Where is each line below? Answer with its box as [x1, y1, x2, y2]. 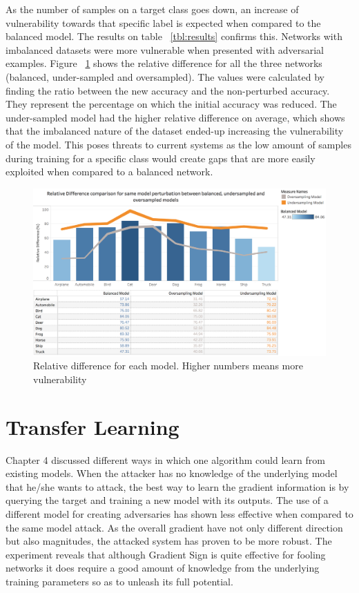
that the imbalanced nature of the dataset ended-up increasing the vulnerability [6, 124, 344, 138]
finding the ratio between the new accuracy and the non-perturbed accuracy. [6, 83, 330, 97]
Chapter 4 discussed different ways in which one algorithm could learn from [6, 452, 325, 467]
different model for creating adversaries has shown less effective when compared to [6, 507, 353, 521]
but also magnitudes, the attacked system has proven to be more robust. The [6, 534, 332, 548]
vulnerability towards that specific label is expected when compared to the [6, 15, 321, 30]
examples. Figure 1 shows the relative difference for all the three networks [6, 56, 322, 70]
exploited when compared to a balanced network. [6, 164, 213, 179]
